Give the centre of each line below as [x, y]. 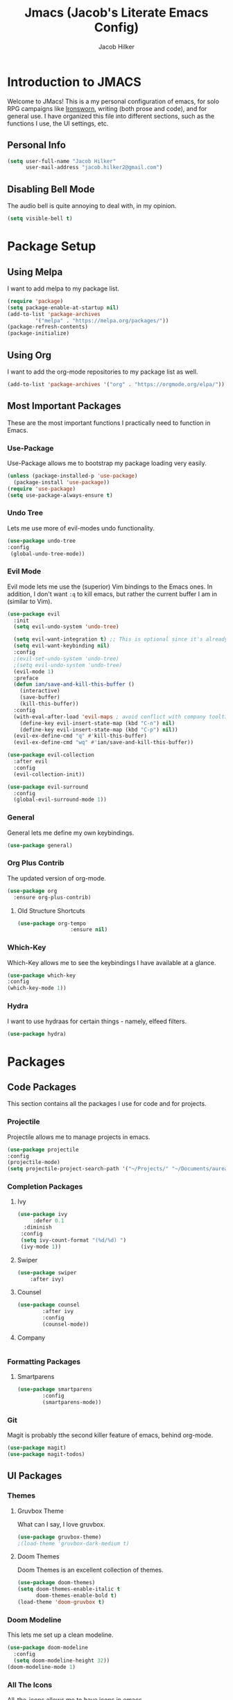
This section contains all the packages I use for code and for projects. [107, 1104]
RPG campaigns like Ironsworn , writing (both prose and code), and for [107, 108]
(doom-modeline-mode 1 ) [42, 1667]
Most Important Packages [64, 406]
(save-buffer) [40, 697]
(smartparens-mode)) [72, 1403]
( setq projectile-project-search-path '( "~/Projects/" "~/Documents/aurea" [119, 1169]
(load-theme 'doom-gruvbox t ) [61, 1602]
